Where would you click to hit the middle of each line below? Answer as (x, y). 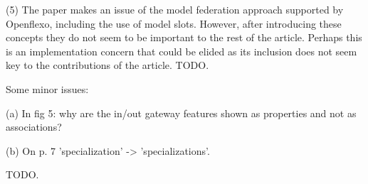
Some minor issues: (47, 88)
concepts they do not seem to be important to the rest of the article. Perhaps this (184, 37)
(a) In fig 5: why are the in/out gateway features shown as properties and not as (181, 113)
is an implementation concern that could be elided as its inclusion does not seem (182, 51)
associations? (34, 127)
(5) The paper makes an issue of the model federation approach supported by (175, 9)
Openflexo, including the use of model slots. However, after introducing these (174, 23)
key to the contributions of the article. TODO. (107, 65)
